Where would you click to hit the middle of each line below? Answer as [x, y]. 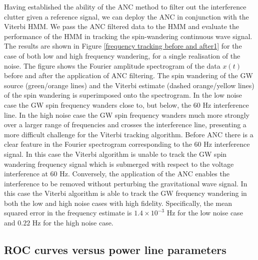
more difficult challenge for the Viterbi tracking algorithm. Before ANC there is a [129, 134]
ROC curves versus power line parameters [115, 250]
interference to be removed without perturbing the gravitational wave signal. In [126, 183]
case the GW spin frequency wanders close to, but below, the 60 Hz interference [126, 104]
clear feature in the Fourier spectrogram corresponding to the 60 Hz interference [127, 144]
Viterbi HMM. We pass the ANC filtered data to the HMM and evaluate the [122, 26]
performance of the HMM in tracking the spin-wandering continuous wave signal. [128, 36]
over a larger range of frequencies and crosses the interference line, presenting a [125, 124]
